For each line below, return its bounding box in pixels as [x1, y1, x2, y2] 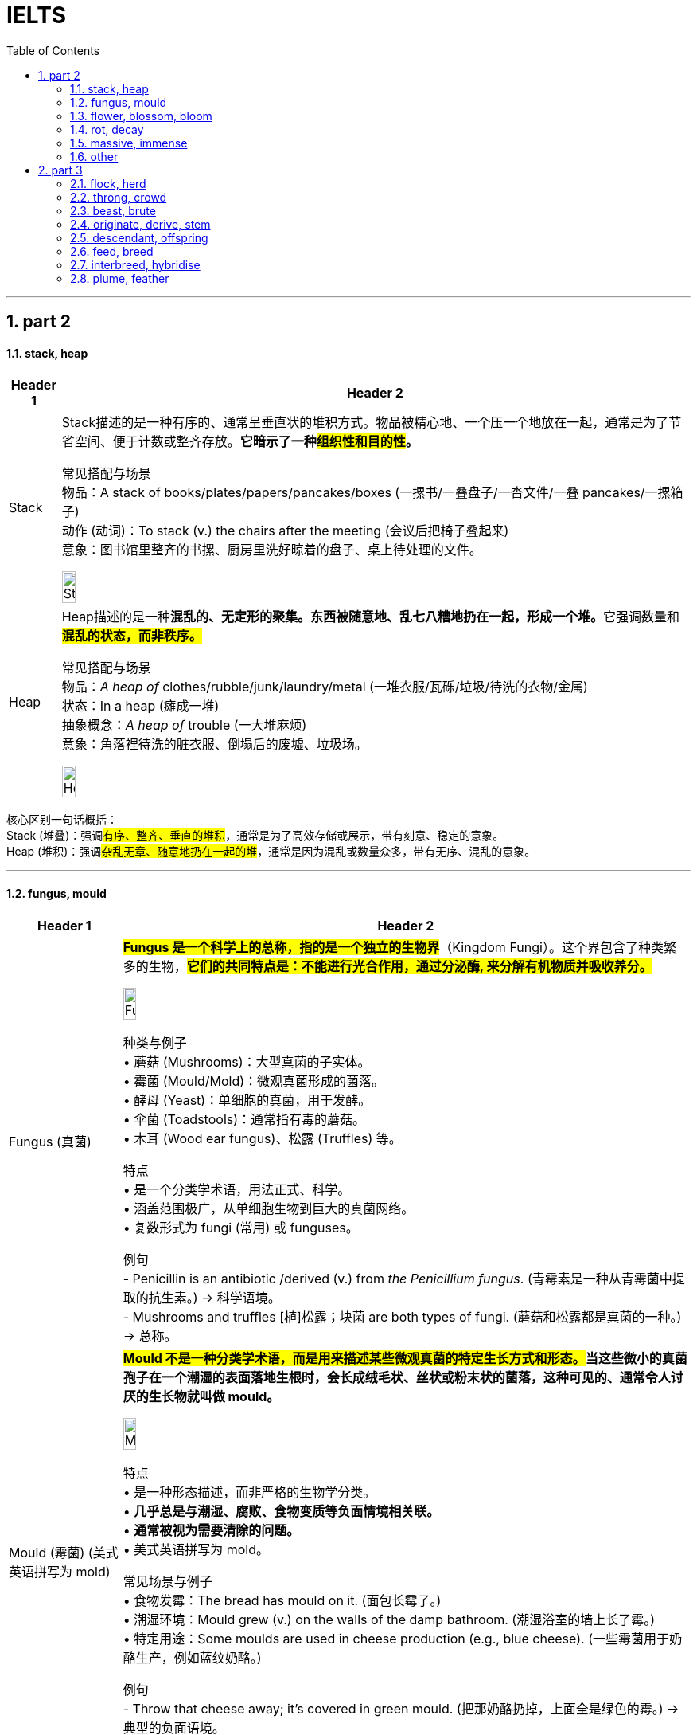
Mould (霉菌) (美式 [9, 1544, 119, 1561]
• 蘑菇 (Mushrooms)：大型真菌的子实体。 [123, 1053, 371, 1070]
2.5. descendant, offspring [70, 230, 208, 245]
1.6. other [70, 149, 119, 163]
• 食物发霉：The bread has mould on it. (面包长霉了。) [123, 1592, 442, 1608]
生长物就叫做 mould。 [148, 1388, 280, 1404]
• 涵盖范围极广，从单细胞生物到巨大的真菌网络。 [123, 1200, 415, 1216]
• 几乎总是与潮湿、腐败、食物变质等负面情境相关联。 [123, 1502, 440, 1519]
